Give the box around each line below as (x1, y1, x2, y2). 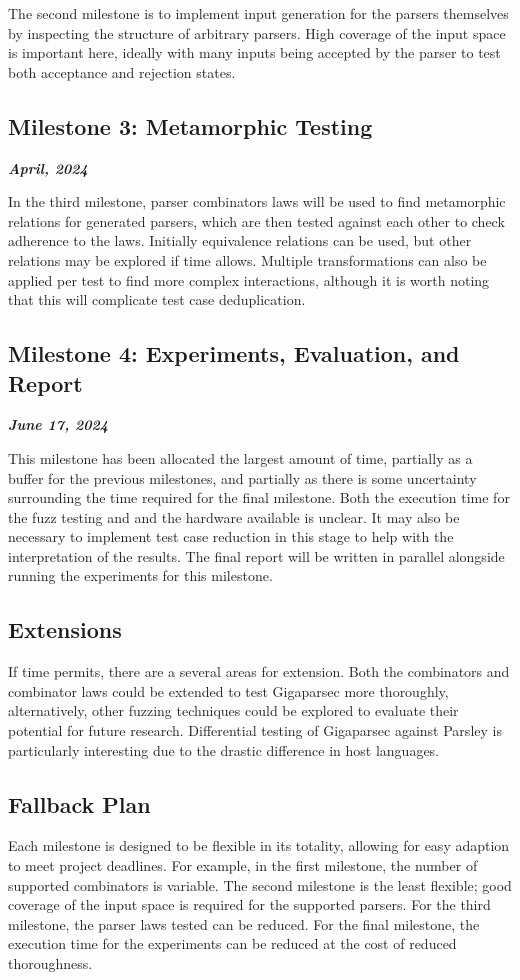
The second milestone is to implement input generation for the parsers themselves (8, 3, 509, 23)
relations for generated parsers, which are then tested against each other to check (8, 210, 505, 231)
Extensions (8, 614, 122, 645)
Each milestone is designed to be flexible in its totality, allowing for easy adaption (8, 835, 510, 856)
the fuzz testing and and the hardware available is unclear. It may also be (8, 506, 460, 527)
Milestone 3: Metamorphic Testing (8, 110, 373, 141)
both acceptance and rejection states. (8, 61, 236, 82)
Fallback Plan (8, 788, 151, 819)
